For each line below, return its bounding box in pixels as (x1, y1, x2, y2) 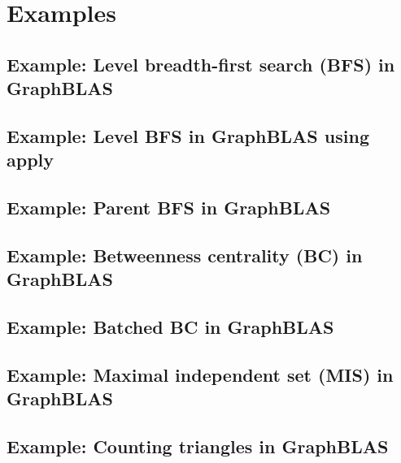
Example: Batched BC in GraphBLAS (7, 314, 334, 340)
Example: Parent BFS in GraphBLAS (7, 195, 331, 220)
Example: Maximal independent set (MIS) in (7, 361, 394, 387)
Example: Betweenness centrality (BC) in (7, 242, 363, 267)
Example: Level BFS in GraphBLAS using (7, 123, 369, 148)
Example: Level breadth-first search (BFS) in (7, 51, 395, 76)
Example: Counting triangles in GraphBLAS (7, 434, 389, 459)
